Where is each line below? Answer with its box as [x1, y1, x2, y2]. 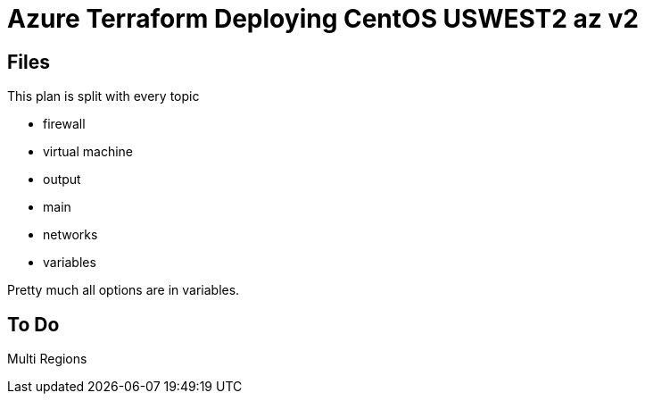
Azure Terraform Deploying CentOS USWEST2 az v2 [7, 4, 639, 34]
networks [43, 227, 98, 243]
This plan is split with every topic [7, 88, 200, 104]
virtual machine [43, 144, 134, 160]
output [43, 171, 81, 188]
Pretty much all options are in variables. [7, 282, 240, 298]
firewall [43, 116, 86, 132]
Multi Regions [7, 351, 87, 367]
